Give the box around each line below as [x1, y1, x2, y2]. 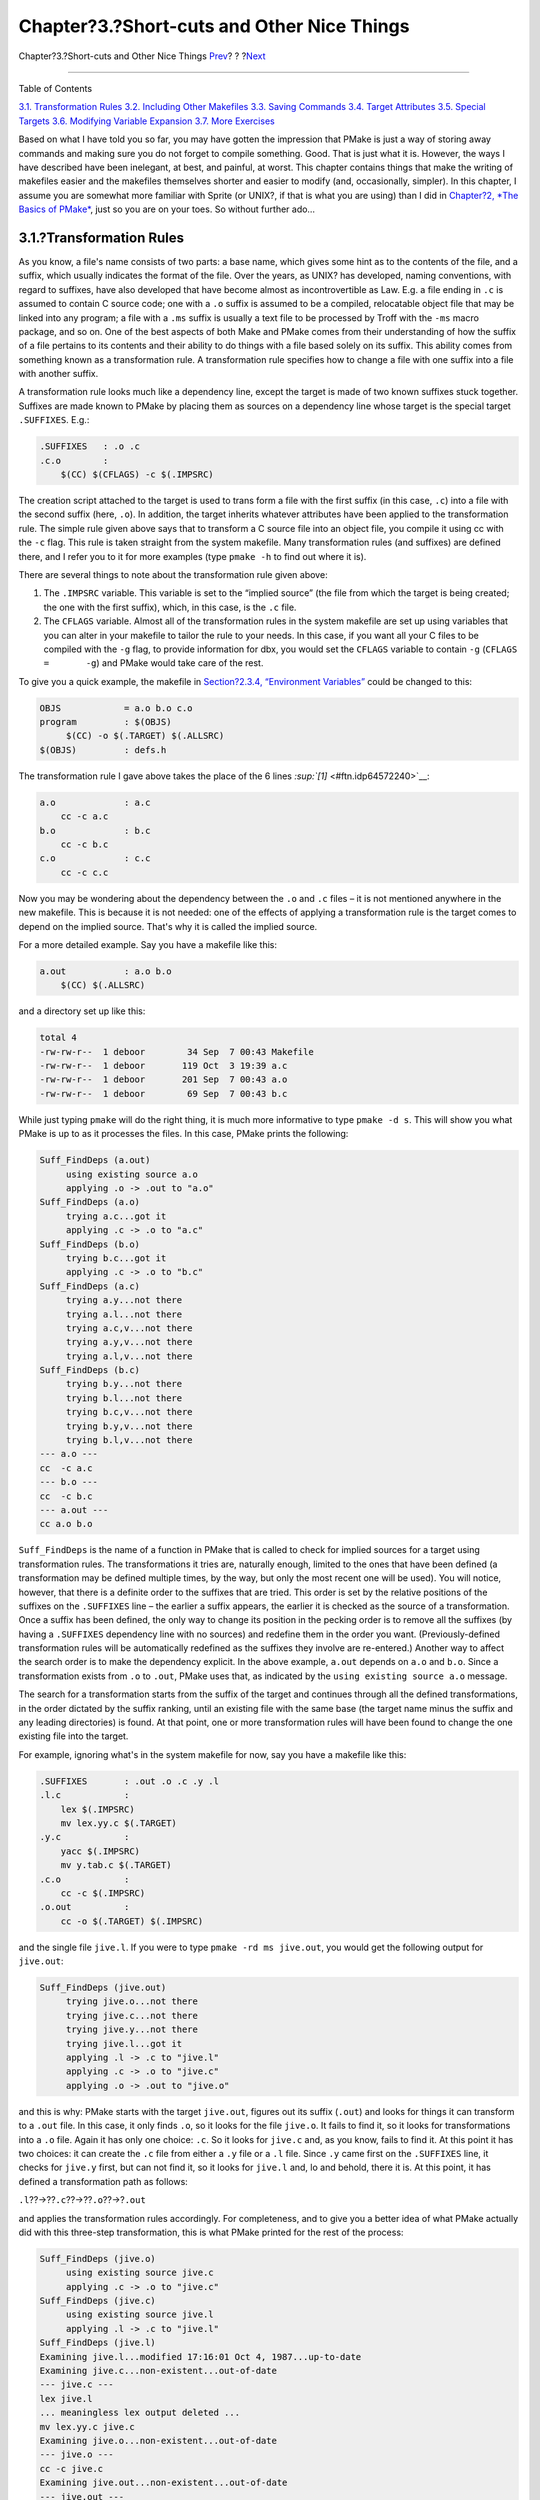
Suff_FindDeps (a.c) [39, 1280, 140, 1292]
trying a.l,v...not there [65, 1350, 194, 1362]
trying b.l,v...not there [65, 1435, 194, 1446]
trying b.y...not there [65, 1378, 183, 1390]
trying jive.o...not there [65, 1996, 199, 2007]
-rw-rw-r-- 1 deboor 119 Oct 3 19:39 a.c [39, 1060, 288, 1072]
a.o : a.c [39, 796, 151, 808]
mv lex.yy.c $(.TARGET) [60, 1817, 177, 1829]
